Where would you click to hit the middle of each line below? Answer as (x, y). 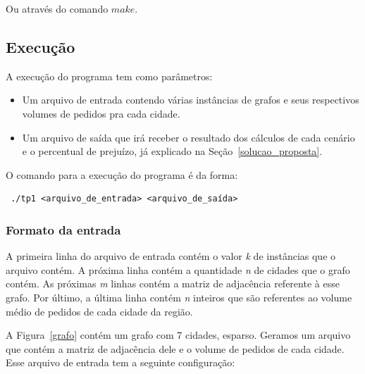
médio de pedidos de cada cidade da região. (99, 311)
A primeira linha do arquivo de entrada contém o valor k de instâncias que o (171, 256)
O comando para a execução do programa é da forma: (122, 174)
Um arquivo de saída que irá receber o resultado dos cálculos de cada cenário (188, 137)
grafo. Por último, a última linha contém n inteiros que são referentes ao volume (179, 297)
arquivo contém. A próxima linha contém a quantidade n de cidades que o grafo (178, 269)
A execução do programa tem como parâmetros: (109, 76)
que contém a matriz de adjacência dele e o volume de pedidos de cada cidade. (175, 348)
